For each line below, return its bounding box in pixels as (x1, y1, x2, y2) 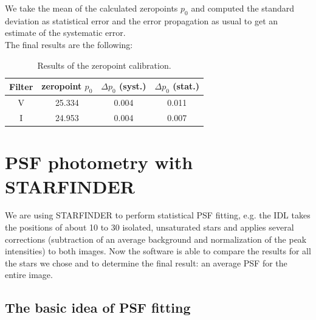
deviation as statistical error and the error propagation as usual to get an (5, 14, 278, 27)
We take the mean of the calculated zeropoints (5, 2, 178, 14)
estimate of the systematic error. (5, 26, 126, 39)
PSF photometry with (5, 150, 193, 175)
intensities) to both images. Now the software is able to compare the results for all (5, 245, 311, 257)
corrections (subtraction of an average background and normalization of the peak (5, 232, 307, 245)
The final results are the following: (5, 38, 133, 50)
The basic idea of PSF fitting (5, 298, 191, 317)
